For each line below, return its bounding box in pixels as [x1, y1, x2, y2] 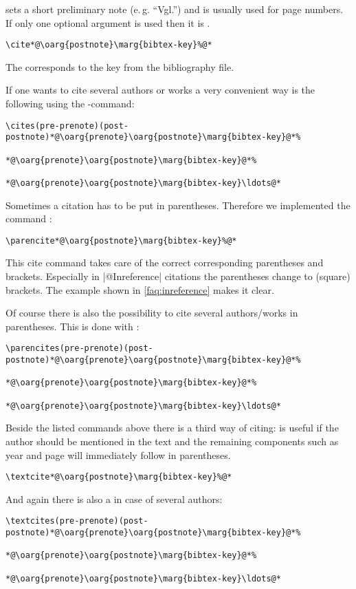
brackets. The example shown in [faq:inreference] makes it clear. [5, 282, 274, 297]
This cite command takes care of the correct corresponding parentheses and [5, 255, 324, 270]
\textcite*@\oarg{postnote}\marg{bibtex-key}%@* [5, 472, 232, 482]
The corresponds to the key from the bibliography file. [5, 59, 234, 74]
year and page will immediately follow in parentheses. [5, 447, 231, 462]
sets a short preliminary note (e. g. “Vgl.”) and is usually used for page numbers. [5, 2, 344, 16]
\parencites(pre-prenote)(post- [5, 343, 153, 354]
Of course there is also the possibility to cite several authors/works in [5, 306, 298, 320]
